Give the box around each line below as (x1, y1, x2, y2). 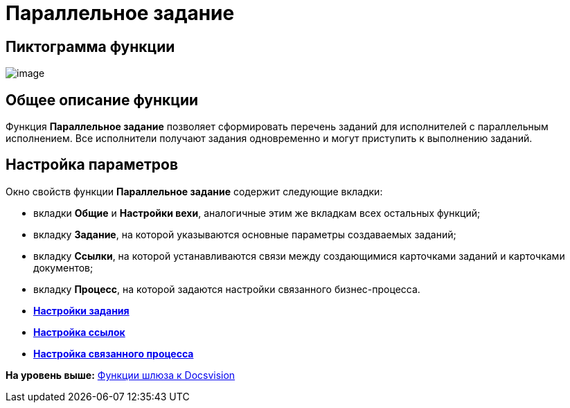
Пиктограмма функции (6, 37, 175, 55)
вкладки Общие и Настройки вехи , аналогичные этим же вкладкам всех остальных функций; (33, 206, 481, 219)
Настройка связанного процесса (33, 347, 194, 360)
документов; (33, 261, 93, 274)
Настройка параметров (6, 156, 179, 174)
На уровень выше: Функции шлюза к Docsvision (6, 369, 235, 381)
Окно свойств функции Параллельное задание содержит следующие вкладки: (6, 185, 383, 197)
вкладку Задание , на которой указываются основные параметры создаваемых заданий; (33, 228, 456, 240)
